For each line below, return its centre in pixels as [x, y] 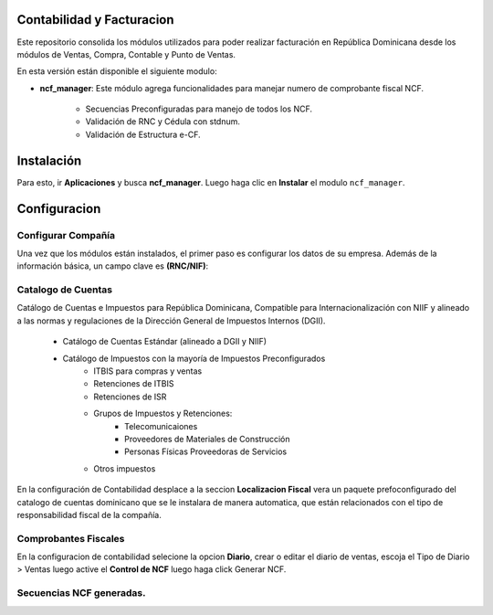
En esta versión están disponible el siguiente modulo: [117, 71]
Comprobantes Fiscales [71, 538]
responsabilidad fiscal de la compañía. [89, 514]
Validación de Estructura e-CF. [143, 134]
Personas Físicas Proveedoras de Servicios [206, 451]
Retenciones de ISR [130, 397]
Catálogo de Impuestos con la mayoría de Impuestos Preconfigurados [194, 358]
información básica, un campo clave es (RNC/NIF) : [113, 266]
